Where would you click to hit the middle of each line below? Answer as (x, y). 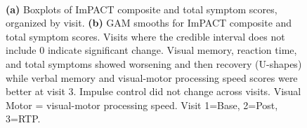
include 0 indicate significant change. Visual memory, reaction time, (151, 50)
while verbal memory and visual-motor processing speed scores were (152, 77)
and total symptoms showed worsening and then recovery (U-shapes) (154, 63)
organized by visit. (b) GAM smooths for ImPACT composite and (149, 23)
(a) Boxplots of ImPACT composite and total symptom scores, (142, 9)
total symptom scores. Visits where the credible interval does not (145, 36)
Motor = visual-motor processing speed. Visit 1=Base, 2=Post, (142, 105)
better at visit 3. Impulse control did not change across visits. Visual (153, 91)
